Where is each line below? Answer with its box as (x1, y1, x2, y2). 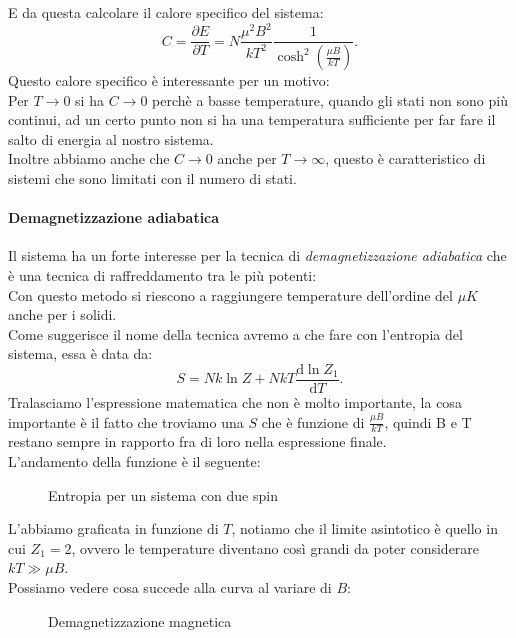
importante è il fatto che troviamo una (8, 411, 244, 432)
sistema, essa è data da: (8, 343, 153, 364)
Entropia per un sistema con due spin (48, 484, 278, 505)
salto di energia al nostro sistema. (8, 128, 214, 149)
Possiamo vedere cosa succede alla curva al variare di (8, 576, 332, 597)
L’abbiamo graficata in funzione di (8, 518, 219, 539)
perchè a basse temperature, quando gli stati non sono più (152, 89, 508, 110)
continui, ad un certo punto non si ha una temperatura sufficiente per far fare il (8, 109, 496, 130)
